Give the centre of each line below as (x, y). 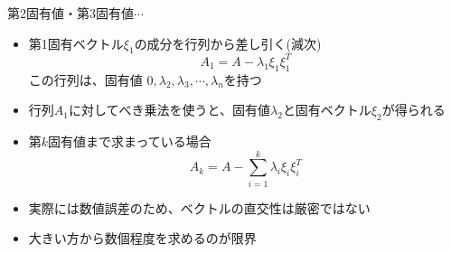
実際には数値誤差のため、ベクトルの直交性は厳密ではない (199, 207)
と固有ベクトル (327, 110)
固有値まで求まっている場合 (130, 141)
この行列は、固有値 (85, 79)
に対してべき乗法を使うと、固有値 (169, 110)
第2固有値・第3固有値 (70, 13)
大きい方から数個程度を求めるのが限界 (142, 238)
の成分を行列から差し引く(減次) (228, 43)
